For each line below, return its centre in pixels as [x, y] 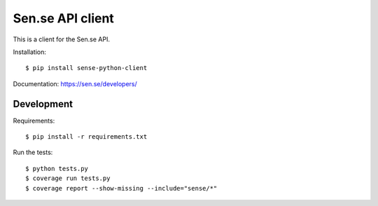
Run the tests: [33, 152]
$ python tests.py [57, 169]
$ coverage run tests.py [68, 178]
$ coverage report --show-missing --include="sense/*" [121, 188]
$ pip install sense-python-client [86, 68]
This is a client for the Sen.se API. [61, 39]
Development [43, 104]
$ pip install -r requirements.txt [86, 137]
